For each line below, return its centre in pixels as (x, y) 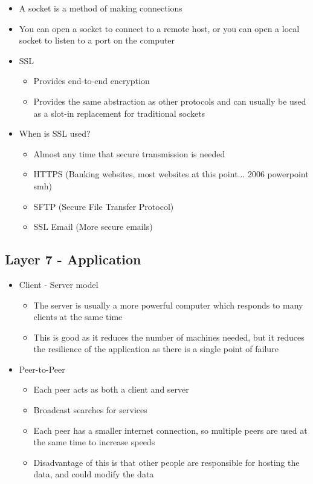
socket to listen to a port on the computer (97, 40)
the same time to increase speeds (94, 442)
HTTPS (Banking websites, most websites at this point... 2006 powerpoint (171, 174)
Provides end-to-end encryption (92, 81)
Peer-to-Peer (42, 369)
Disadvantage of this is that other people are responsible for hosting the (166, 462)
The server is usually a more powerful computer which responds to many (168, 305)
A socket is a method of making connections (101, 8)
